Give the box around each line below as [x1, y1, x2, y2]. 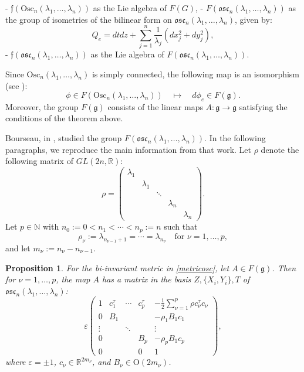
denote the [261, 143, 299, 155]
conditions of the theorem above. [5, 112, 123, 124]
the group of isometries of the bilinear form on [5, 13, 172, 25]
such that [164, 220, 198, 233]
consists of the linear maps [107, 100, 203, 112]
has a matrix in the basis [102, 273, 191, 285]
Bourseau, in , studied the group [5, 132, 122, 144]
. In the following [204, 132, 266, 144]
